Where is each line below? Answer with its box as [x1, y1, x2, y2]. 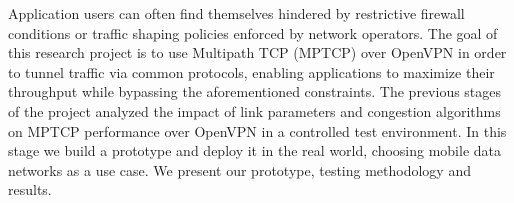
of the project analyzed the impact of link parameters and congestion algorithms [8, 100, 501, 121]
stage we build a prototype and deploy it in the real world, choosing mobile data [8, 140, 502, 161]
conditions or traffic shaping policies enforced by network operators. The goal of [8, 22, 498, 43]
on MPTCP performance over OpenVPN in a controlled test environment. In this [8, 120, 507, 141]
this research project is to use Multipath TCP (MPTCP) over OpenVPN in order [8, 42, 507, 63]
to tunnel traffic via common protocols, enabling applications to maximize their [8, 61, 495, 82]
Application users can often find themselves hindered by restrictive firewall [8, 3, 465, 23]
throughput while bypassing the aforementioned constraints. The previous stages [8, 81, 502, 102]
